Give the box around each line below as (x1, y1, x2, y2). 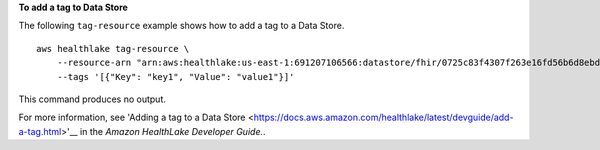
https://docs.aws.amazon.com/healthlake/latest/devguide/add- (253, 111, 514, 124)
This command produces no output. (18, 93, 167, 105)
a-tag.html (18, 125, 62, 137)
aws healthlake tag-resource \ (36, 43, 190, 54)
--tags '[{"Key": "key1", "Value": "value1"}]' (56, 71, 295, 82)
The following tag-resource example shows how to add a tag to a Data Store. (18, 20, 345, 32)
